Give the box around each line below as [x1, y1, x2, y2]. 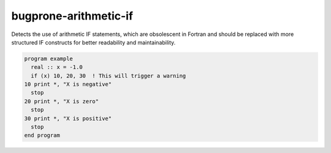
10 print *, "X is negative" [24, 81, 112, 88]
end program [24, 132, 61, 139]
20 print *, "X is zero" [24, 98, 99, 105]
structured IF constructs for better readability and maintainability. [11, 38, 176, 46]
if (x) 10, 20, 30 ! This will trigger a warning [31, 72, 186, 79]
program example [24, 55, 74, 62]
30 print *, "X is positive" [24, 115, 112, 122]
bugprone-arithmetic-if [11, 9, 134, 23]
